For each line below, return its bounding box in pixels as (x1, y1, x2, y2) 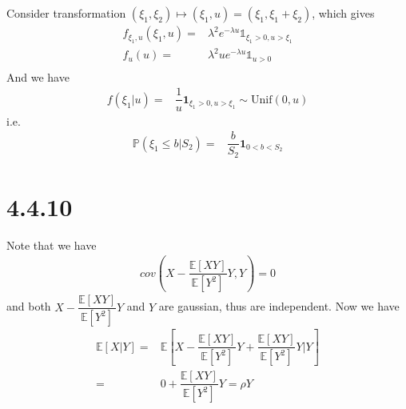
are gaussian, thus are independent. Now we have (158, 298, 400, 315)
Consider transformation (6, 5, 126, 22)
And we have (6, 68, 70, 85)
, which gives (312, 5, 375, 22)
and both (6, 298, 51, 315)
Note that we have (6, 236, 97, 253)
